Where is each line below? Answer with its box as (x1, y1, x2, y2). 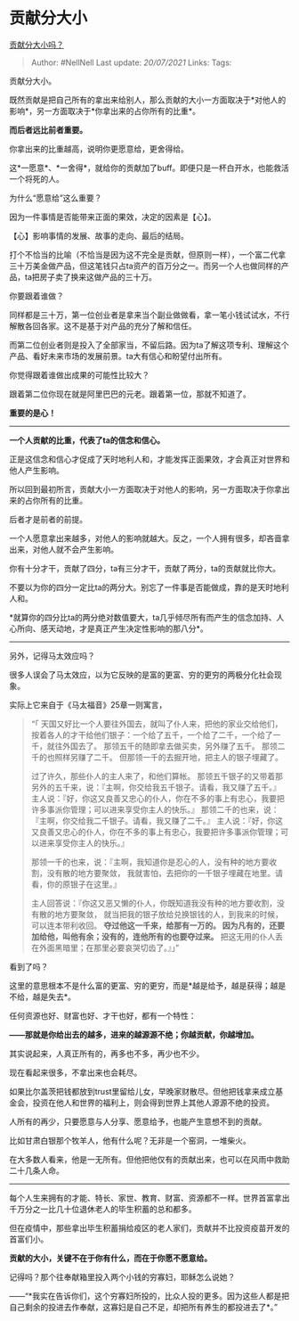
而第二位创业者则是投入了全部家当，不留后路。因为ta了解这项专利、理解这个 (9, 340, 289, 350)
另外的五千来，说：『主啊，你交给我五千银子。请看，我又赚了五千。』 (30, 782, 281, 792)
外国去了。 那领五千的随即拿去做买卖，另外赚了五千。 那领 (61, 741, 278, 751)
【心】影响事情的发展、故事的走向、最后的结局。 (9, 230, 189, 241)
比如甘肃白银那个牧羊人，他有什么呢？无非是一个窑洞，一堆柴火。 (9, 1135, 251, 1145)
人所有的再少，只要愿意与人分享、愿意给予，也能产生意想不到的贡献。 (9, 1116, 267, 1127)
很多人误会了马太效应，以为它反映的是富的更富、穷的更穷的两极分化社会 (9, 669, 274, 680)
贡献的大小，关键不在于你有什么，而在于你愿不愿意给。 (9, 1252, 212, 1263)
